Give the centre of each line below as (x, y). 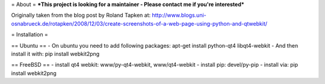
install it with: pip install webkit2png (55, 54)
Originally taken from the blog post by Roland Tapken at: (81, 15)
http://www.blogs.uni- (179, 15)
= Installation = (29, 35)
